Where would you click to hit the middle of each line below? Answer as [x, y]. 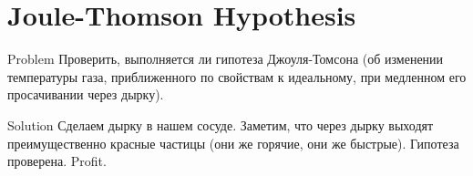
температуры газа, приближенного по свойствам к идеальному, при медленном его [237, 76]
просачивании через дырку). [86, 94]
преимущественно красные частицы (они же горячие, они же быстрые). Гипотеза [233, 143]
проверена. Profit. [57, 161]
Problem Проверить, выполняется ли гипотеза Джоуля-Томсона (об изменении [226, 59]
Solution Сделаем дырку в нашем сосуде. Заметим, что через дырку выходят [221, 124]
